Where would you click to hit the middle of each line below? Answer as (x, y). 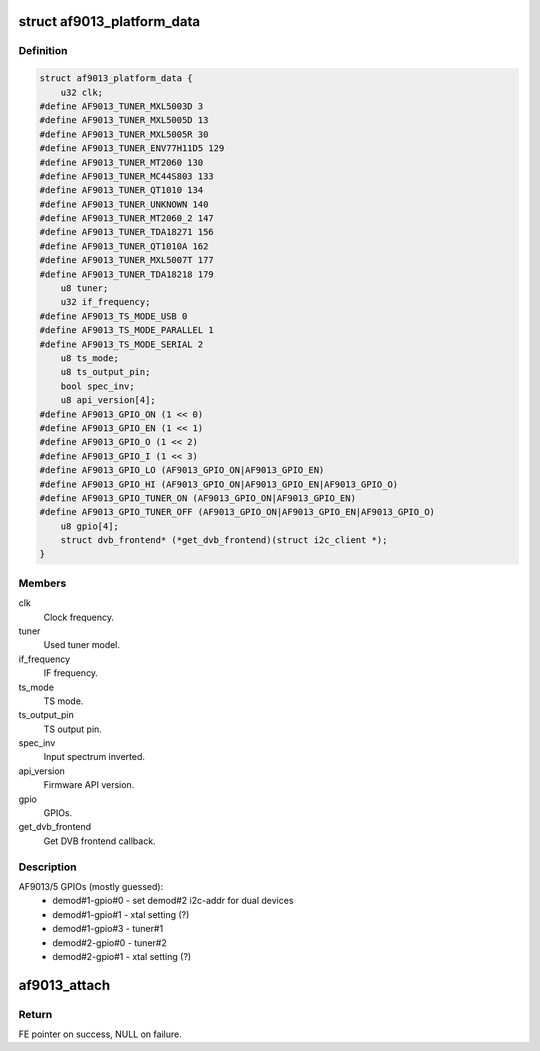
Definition (43, 51)
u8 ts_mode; (90, 358)
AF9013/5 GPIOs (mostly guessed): (91, 886)
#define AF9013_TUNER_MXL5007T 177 (126, 260)
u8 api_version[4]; (108, 400)
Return (35, 1014)
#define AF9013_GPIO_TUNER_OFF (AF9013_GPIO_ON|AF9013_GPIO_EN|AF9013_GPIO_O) (237, 512)
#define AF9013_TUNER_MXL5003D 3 (121, 106)
